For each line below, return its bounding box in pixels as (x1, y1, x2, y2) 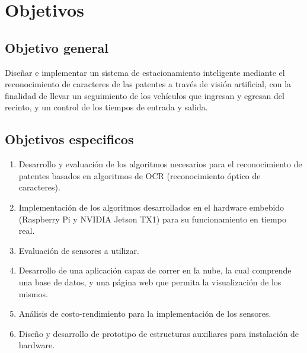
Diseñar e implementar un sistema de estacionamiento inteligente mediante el (5, 66, 285, 78)
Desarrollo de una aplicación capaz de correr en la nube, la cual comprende (18, 264, 292, 276)
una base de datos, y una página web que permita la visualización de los (18, 275, 282, 288)
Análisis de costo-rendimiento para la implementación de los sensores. (18, 307, 271, 320)
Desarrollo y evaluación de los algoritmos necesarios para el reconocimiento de (18, 158, 302, 170)
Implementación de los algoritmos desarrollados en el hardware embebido (18, 201, 284, 213)
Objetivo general (5, 38, 108, 56)
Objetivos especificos (5, 130, 134, 148)
